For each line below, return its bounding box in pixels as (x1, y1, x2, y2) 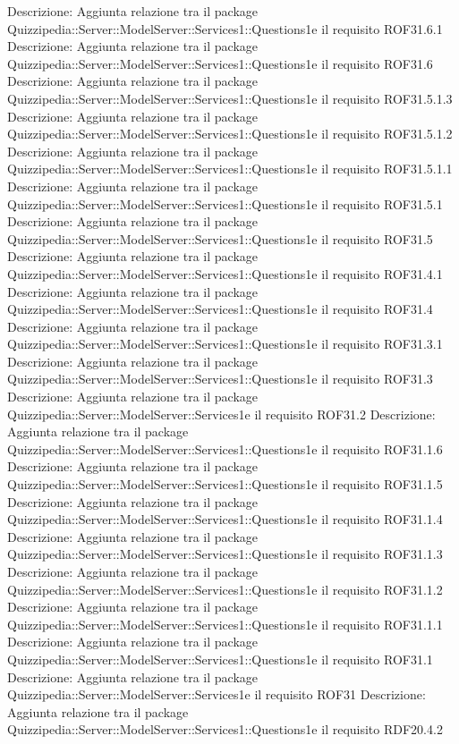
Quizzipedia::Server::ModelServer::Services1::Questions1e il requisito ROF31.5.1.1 (7, 159, 453, 178)
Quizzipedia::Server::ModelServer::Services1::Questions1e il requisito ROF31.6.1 (7, 19, 443, 38)
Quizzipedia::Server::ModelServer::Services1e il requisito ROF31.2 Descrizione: (7, 404, 436, 423)
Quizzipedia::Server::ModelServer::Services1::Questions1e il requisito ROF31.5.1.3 (7, 89, 453, 107)
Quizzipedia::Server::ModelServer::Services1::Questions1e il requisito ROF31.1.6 (7, 439, 443, 458)
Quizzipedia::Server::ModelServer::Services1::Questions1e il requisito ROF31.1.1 (7, 614, 443, 633)
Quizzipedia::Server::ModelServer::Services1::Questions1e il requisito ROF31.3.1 (7, 334, 443, 353)
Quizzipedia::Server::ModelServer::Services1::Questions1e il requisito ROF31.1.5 (7, 475, 443, 494)
